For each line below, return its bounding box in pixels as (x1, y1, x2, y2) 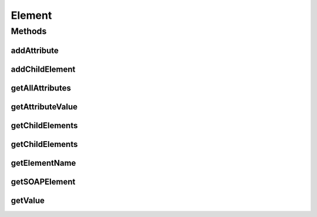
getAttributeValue (11, 102, 77, 112)
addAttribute (11, 45, 59, 55)
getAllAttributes (11, 83, 72, 93)
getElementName (11, 158, 76, 168)
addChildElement (11, 64, 76, 74)
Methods (11, 26, 47, 36)
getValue (11, 195, 45, 205)
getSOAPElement (11, 176, 76, 186)
